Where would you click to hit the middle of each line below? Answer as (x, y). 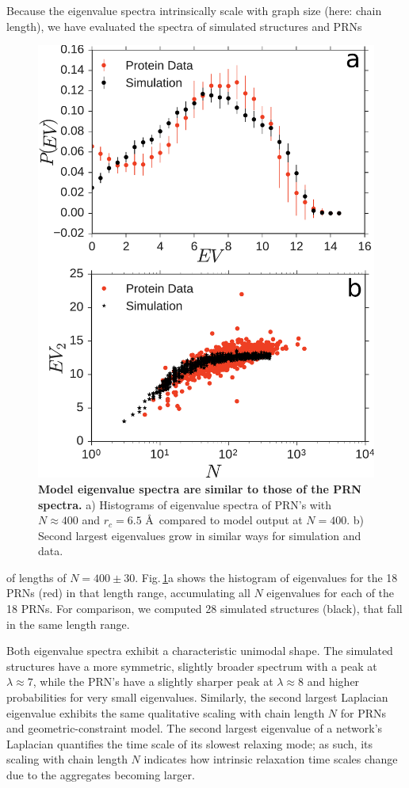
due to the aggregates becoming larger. (101, 775)
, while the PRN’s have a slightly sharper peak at (153, 681)
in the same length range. (68, 624)
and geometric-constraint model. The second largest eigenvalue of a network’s (195, 728)
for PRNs (363, 712)
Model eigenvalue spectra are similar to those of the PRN (200, 488)
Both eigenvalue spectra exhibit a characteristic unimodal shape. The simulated (200, 651)
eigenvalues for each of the (331, 593)
